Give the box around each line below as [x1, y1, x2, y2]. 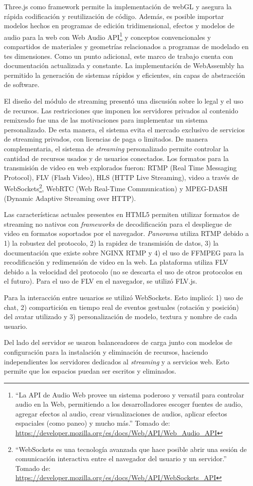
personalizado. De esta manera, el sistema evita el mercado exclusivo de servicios [4, 124, 245, 134]
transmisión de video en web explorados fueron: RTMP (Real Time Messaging [4, 162, 237, 173]
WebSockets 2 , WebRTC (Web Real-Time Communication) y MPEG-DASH [4, 182, 228, 193]
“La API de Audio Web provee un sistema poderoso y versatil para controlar [15, 389, 244, 399]
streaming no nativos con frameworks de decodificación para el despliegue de [4, 218, 232, 229]
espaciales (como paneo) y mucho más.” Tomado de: [15, 418, 170, 428]
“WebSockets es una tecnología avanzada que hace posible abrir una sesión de [15, 444, 247, 454]
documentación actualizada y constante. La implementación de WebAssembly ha [4, 60, 244, 71]
